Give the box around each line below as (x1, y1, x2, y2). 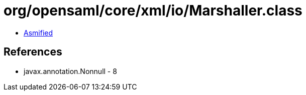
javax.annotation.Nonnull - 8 (24, 66, 117, 75)
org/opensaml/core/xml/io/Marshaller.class (4, 2, 302, 19)
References (4, 45, 62, 58)
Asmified (24, 28, 53, 37)
